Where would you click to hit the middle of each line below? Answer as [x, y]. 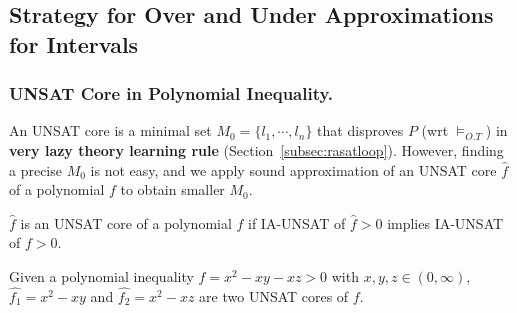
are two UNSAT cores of [274, 295]
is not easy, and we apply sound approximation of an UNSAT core [293, 169]
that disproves [360, 130]
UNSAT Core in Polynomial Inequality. [171, 93]
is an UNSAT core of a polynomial [126, 222]
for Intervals [74, 43]
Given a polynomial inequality [101, 275]
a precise [35, 169]
